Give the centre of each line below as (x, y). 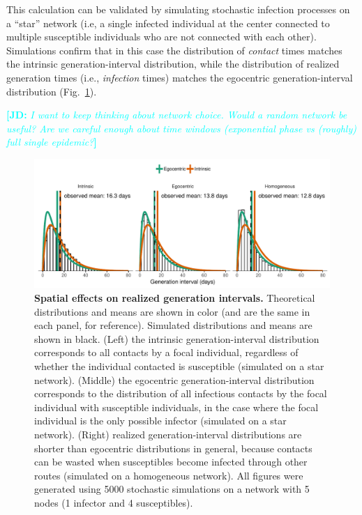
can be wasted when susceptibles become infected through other (171, 462)
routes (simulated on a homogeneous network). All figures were (169, 475)
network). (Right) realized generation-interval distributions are (168, 434)
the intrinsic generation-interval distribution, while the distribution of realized (173, 64)
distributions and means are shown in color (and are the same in (172, 311)
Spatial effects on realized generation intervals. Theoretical (175, 298)
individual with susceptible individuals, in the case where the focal (176, 407)
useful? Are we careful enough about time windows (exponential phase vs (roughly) (181, 128)
